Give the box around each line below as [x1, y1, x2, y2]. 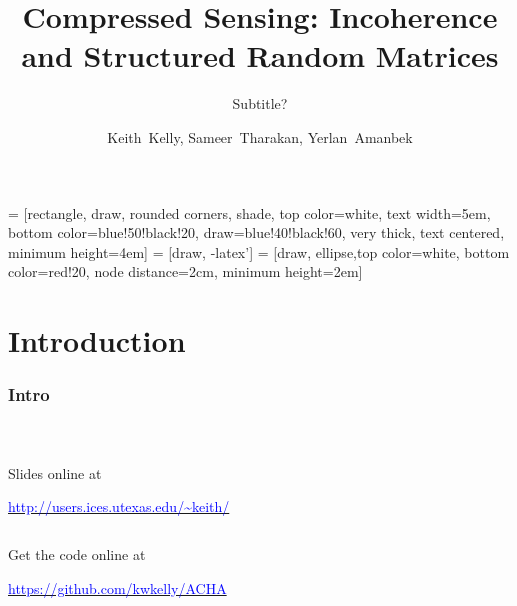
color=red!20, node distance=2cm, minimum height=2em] [8, 261, 363, 282]
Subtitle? [232, 93, 288, 114]
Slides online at [8, 462, 102, 483]
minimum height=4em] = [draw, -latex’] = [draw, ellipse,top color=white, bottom [8, 241, 510, 262]
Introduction [8, 320, 186, 361]
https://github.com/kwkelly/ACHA [8, 577, 227, 598]
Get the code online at [8, 544, 146, 565]
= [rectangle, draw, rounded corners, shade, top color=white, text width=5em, [8, 202, 491, 223]
